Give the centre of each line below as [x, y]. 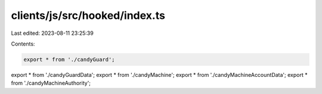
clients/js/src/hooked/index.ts [88, 15]
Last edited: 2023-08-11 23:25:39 [52, 33]
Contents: [23, 44]
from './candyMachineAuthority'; [51, 83]
